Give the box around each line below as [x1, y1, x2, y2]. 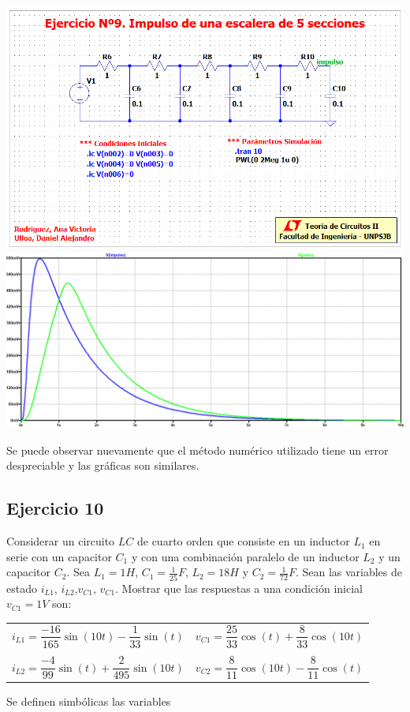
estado [6, 579, 37, 596]
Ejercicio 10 [6, 496, 104, 520]
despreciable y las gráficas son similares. [6, 457, 199, 474]
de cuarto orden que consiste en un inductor [136, 533, 350, 549]
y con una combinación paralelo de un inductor [131, 548, 360, 564]
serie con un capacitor [6, 548, 112, 564]
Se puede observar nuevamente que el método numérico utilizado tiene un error [6, 441, 389, 458]
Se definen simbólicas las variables [6, 692, 171, 709]
